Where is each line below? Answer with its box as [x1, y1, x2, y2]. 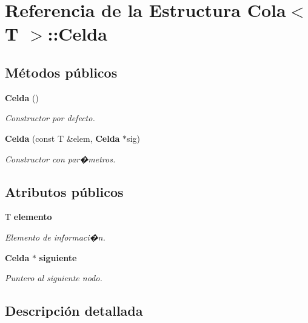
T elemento [5, 210, 52, 223]
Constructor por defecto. [5, 112, 95, 124]
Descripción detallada [5, 301, 143, 320]
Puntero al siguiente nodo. [5, 271, 102, 284]
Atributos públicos [5, 182, 124, 201]
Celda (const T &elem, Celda [5, 132, 120, 144]
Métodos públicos [5, 62, 118, 81]
